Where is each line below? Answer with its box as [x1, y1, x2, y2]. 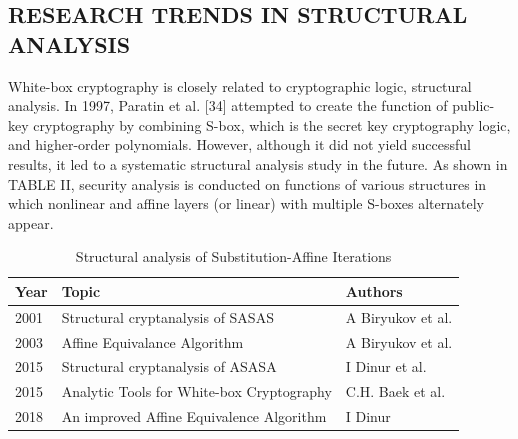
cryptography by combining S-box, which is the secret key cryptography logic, [33, 114, 511, 135]
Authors [345, 280, 403, 301]
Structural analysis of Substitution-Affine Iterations [75, 246, 392, 267]
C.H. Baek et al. [345, 381, 446, 402]
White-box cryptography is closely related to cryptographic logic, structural [8, 75, 472, 96]
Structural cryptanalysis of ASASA [61, 356, 277, 377]
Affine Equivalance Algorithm [61, 331, 244, 352]
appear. [8, 212, 54, 233]
